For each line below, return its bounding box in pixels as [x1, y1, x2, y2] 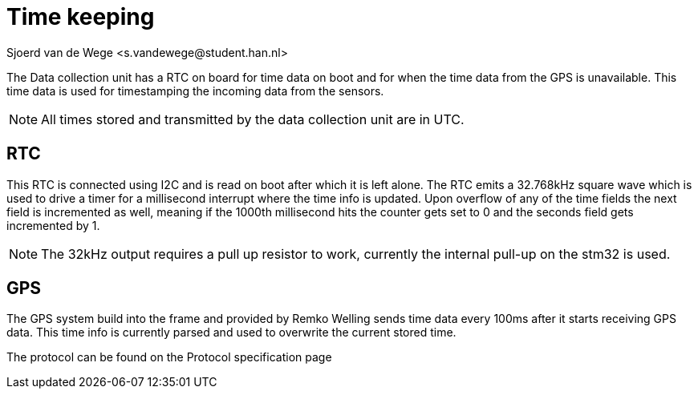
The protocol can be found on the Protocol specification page [6, 350, 332, 365]
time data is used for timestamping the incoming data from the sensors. [6, 83, 384, 98]
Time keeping [6, 3, 155, 30]
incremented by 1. [6, 218, 100, 232]
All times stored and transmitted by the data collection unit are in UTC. [41, 111, 465, 127]
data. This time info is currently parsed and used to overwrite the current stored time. [6, 325, 457, 340]
